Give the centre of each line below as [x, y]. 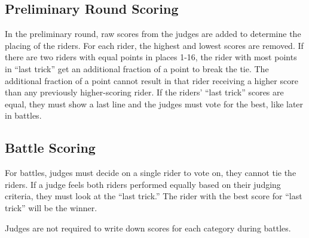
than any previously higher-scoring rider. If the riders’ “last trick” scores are [144, 92]
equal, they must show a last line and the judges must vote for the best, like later [154, 103]
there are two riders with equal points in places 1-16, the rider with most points [151, 57]
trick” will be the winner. [51, 207]
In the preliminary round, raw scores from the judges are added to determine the [153, 34]
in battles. [23, 115]
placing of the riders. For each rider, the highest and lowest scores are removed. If [154, 45]
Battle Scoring [50, 148]
